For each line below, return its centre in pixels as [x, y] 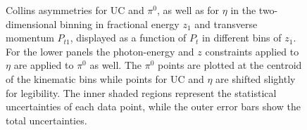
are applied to [44, 65]
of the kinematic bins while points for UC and [105, 78]
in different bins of [242, 38]
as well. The [116, 65]
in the [243, 10]
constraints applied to [252, 51]
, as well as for [188, 10]
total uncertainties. [46, 120]
